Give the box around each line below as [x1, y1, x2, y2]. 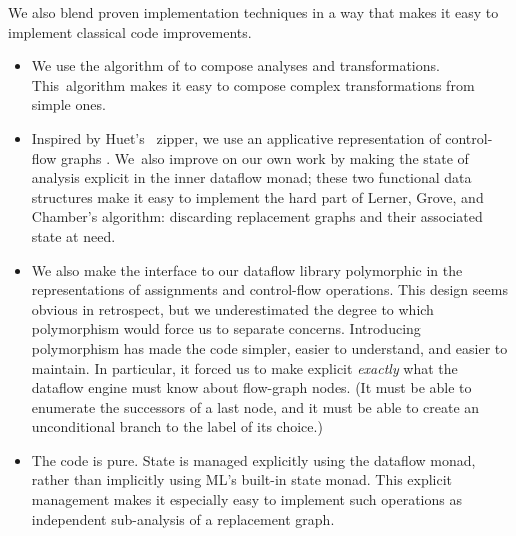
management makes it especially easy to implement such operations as [31, 489, 462, 510]
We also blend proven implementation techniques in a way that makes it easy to [8, 2, 499, 22]
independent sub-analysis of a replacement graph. [31, 508, 335, 529]
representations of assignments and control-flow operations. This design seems [31, 279, 508, 300]
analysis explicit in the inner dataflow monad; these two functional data [31, 167, 472, 188]
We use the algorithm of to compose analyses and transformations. [31, 55, 440, 76]
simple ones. [31, 94, 106, 115]
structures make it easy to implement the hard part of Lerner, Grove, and [31, 186, 484, 207]
